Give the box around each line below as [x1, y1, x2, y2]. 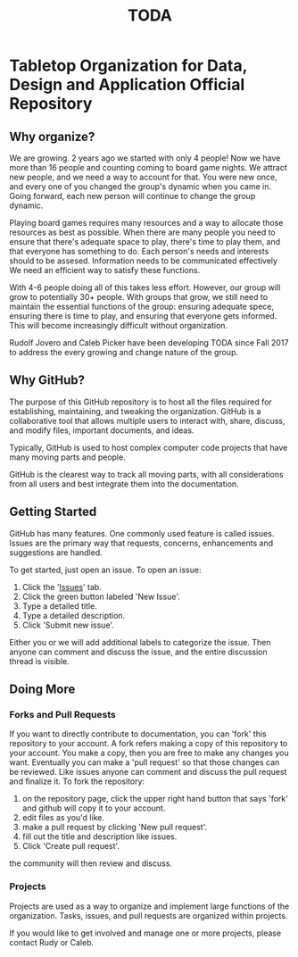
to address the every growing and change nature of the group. [9, 347, 239, 357]
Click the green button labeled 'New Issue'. [21, 591, 180, 602]
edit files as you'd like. [21, 812, 105, 823]
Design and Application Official [9, 75, 245, 95]
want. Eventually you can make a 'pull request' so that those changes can [9, 757, 280, 768]
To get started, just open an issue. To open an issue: [9, 564, 202, 575]
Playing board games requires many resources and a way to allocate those [9, 218, 284, 228]
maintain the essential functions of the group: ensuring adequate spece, [9, 301, 275, 312]
